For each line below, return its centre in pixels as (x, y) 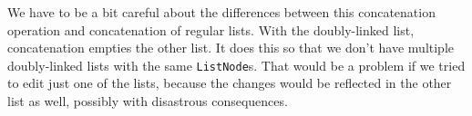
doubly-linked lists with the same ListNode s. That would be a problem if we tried (236, 65)
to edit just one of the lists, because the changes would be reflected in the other (230, 83)
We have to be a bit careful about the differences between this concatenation (221, 12)
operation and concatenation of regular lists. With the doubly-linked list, (211, 29)
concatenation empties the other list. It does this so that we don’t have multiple (231, 48)
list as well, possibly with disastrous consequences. (148, 101)
